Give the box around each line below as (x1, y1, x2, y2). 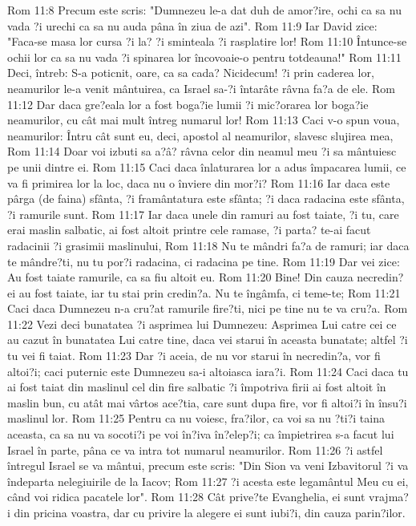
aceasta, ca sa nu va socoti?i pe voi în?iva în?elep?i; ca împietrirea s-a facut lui (7, 426, 394, 443)
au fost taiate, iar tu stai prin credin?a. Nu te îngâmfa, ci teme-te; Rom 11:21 (18, 284, 401, 301)
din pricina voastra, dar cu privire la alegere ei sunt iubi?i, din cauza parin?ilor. (14, 504, 406, 520)
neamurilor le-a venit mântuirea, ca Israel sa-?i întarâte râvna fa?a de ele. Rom (7, 79, 395, 96)
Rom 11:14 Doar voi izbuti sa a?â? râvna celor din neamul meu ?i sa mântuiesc (7, 143, 397, 160)
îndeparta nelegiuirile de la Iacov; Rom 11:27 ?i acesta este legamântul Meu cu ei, (7, 472, 409, 489)
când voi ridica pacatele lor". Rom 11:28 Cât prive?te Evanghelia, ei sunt (7, 488, 366, 505)
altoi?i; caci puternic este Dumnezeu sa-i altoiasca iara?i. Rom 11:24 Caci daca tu (7, 362, 409, 379)
